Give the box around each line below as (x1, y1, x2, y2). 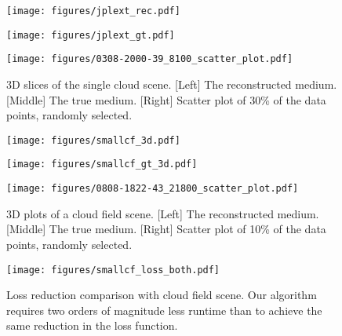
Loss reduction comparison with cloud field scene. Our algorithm (6, 287, 317, 303)
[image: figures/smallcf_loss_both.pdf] (6, 264, 220, 276)
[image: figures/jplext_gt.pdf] (6, 29, 175, 41)
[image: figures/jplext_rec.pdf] (6, 5, 180, 16)
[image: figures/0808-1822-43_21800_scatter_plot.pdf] (6, 183, 299, 195)
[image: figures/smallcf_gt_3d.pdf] (6, 159, 198, 170)
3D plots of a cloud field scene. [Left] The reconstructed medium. (6, 205, 319, 221)
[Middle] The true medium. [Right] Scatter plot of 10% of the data (6, 221, 326, 237)
